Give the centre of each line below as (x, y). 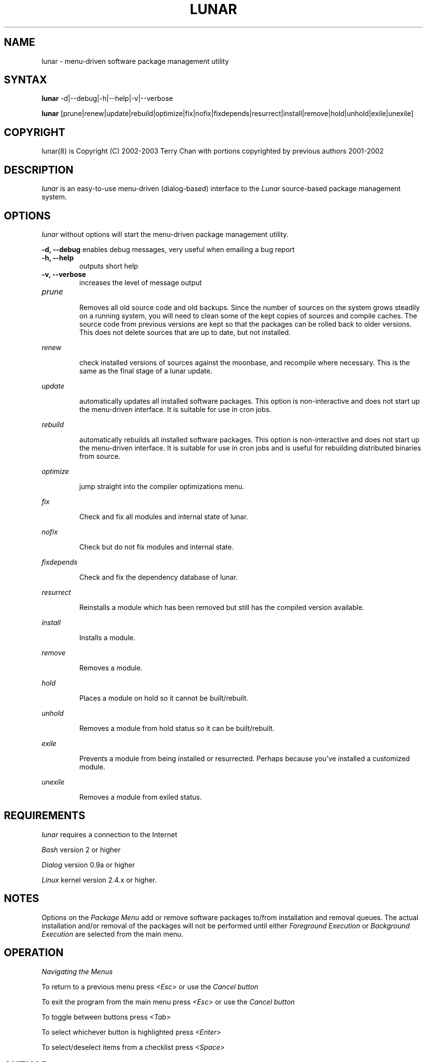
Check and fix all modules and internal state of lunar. (164, 516)
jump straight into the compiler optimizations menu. (162, 486)
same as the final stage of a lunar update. (146, 371)
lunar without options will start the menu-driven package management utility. (165, 234)
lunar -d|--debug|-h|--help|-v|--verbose (107, 98)
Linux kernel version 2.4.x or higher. (99, 880)
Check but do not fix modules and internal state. (156, 547)
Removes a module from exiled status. (140, 797)
